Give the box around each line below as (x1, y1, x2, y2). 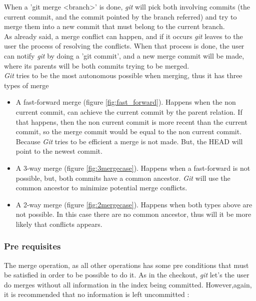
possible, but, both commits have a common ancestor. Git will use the (15, 172, 230, 183)
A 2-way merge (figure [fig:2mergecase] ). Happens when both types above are (15, 199, 252, 209)
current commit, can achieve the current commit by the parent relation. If (15, 106, 242, 117)
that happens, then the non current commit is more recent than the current (15, 116, 247, 127)
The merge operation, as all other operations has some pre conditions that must (4, 259, 249, 270)
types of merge (4, 80, 49, 90)
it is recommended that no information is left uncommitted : (4, 289, 189, 299)
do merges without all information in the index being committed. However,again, (4, 279, 252, 289)
